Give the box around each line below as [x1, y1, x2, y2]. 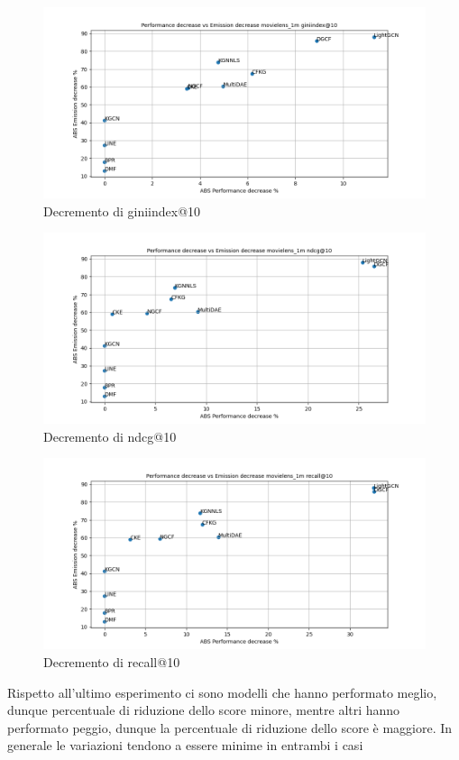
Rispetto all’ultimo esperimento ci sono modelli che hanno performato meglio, [7, 682, 437, 701]
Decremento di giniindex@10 [43, 201, 201, 220]
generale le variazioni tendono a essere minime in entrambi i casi [7, 736, 363, 755]
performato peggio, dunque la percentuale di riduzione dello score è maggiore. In [7, 718, 453, 737]
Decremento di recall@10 [43, 652, 180, 671]
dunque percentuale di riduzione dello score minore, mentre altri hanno [7, 700, 400, 719]
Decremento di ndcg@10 [43, 426, 177, 445]
